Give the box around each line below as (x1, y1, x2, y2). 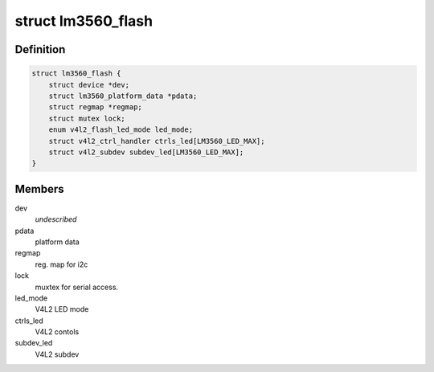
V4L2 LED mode (35, 305, 89, 314)
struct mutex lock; (48, 113, 126, 123)
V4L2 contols (35, 327, 80, 337)
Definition (14, 43, 66, 56)
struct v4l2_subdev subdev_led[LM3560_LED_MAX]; (48, 147, 244, 157)
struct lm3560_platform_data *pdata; (48, 91, 198, 100)
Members (14, 182, 64, 196)
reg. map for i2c (35, 260, 88, 269)
